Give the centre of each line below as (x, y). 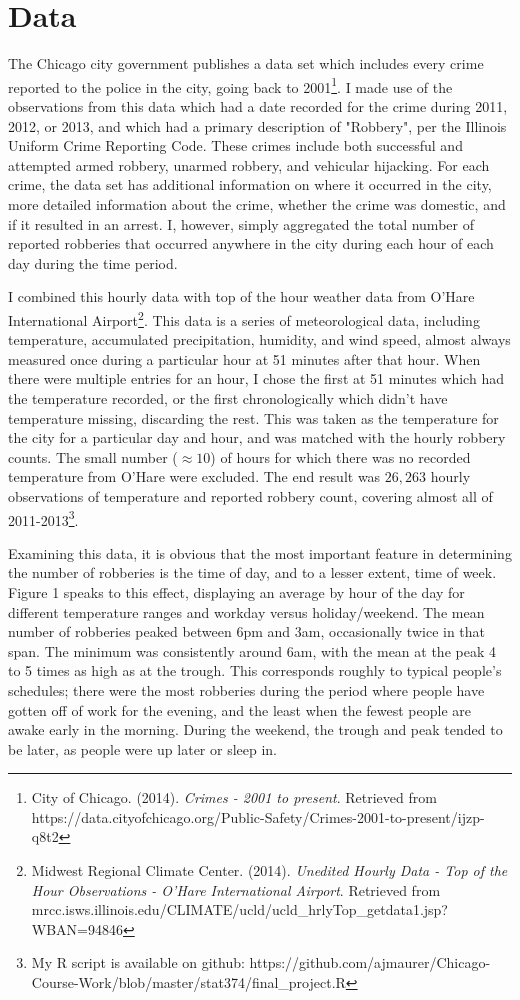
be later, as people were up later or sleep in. (143, 748)
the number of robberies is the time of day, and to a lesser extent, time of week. (252, 572)
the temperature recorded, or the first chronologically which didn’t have (228, 397)
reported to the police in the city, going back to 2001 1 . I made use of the (230, 85)
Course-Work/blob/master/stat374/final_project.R (188, 982)
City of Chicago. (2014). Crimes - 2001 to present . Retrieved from (234, 797)
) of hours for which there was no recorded (340, 456)
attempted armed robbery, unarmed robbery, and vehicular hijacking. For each (249, 164)
